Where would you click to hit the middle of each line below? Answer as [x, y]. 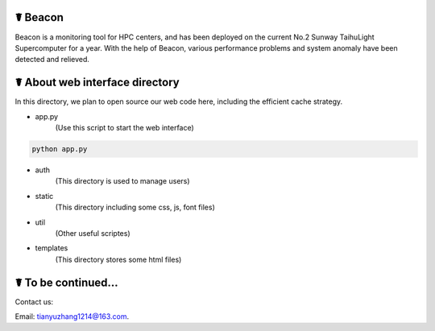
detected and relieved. [52, 60]
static [44, 196]
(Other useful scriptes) [93, 233]
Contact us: [34, 301]
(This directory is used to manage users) [122, 181]
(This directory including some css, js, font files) [135, 207]
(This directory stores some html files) [118, 259]
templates [52, 248]
